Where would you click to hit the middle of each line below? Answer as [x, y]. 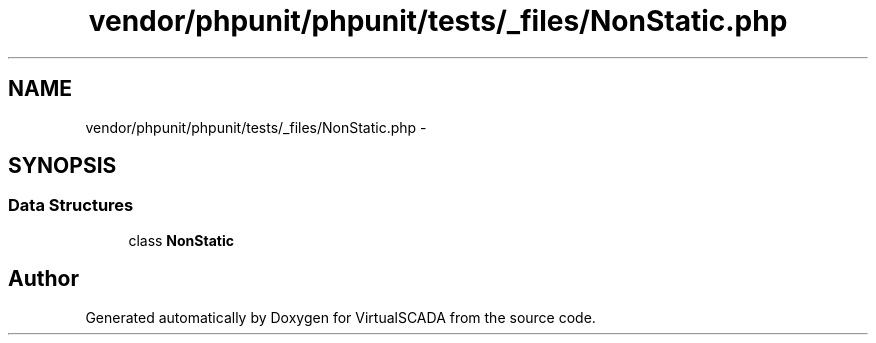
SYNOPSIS [62, 166]
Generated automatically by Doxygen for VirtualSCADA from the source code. [340, 317]
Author [43, 279]
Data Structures [71, 205]
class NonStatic [181, 240]
